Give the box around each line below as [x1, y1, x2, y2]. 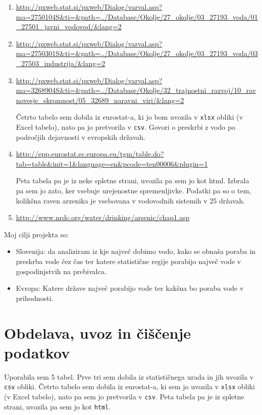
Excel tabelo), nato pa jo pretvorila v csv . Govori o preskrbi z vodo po [16, 122, 236, 132]
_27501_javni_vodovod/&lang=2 [16, 21, 122, 32]
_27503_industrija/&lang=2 [16, 58, 106, 68]
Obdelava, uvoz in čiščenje [4, 322, 191, 343]
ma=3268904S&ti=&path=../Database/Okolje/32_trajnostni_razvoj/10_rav [16, 85, 256, 95]
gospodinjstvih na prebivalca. [16, 266, 107, 276]
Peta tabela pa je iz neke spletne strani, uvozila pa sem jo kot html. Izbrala [16, 175, 249, 186]
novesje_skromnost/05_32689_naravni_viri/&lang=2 [16, 94, 184, 105]
